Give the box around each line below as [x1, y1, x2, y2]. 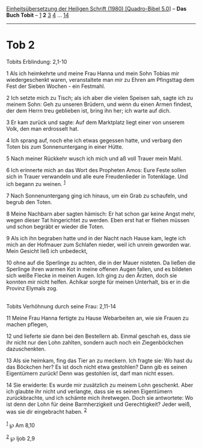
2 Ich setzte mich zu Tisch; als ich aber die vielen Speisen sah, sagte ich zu [6, 94, 194, 101]
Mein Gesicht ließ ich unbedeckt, [6, 247, 88, 255]
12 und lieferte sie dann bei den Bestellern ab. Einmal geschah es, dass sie [6, 332, 191, 340]
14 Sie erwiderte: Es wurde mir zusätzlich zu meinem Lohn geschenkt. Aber [6, 381, 194, 388]
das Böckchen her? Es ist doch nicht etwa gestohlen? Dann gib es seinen [6, 363, 188, 370]
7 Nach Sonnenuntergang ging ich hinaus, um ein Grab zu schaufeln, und [6, 192, 188, 199]
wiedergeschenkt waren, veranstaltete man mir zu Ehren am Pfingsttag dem [6, 76, 195, 83]
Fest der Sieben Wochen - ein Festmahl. [6, 82, 106, 90]
